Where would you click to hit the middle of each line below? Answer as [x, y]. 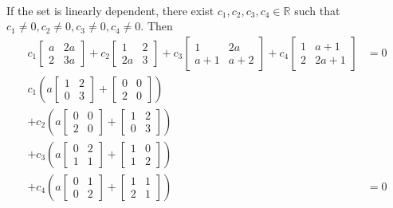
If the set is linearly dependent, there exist [110, 10]
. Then [157, 26]
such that [317, 10]
